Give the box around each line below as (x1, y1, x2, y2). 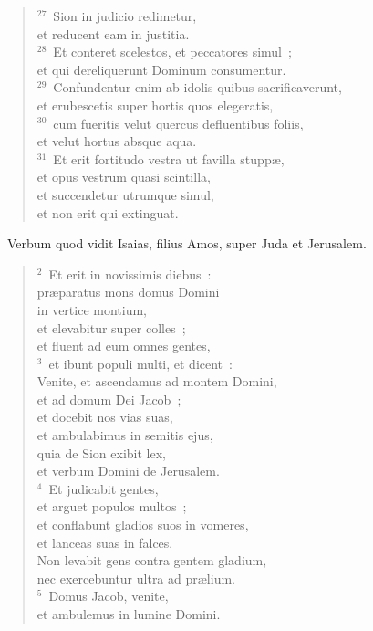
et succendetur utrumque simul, (36, 184, 214, 204)
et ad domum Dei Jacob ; (36, 389, 181, 408)
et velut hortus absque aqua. (36, 131, 197, 151)
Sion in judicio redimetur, (53, 6, 197, 25)
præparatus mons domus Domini (36, 282, 220, 301)
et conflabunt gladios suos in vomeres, (36, 515, 249, 534)
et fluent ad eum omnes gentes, (36, 336, 211, 355)
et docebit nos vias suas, (36, 407, 173, 426)
